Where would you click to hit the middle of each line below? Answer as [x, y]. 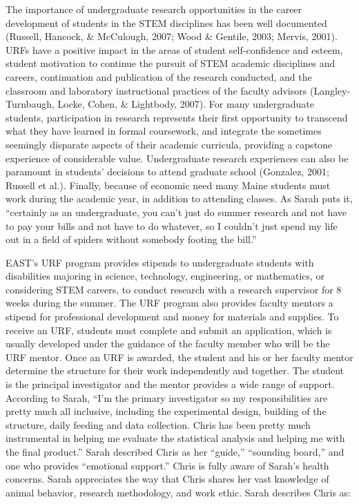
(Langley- [330, 90]
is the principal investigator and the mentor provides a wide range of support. [170, 384]
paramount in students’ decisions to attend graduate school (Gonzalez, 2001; [167, 172]
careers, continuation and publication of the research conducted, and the [159, 76]
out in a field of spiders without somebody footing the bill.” [131, 239]
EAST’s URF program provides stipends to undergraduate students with [160, 262]
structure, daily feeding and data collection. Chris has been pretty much [158, 424]
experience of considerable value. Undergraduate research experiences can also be [177, 158]
